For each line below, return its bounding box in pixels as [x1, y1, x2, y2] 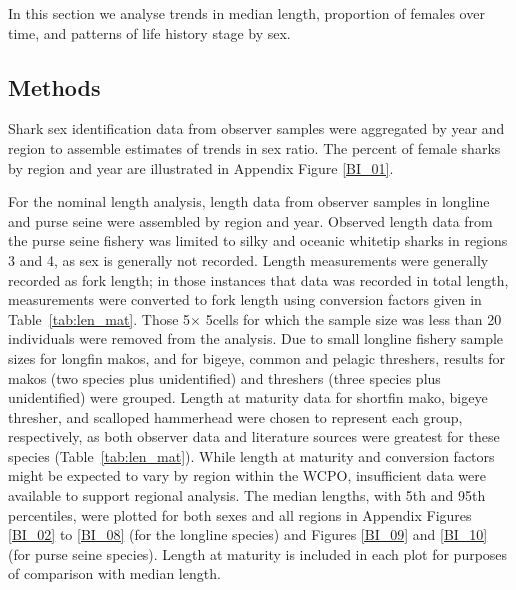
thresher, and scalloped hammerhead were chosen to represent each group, [8, 406, 463, 427]
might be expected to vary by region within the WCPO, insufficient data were [8, 465, 486, 486]
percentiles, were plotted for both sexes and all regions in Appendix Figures [8, 504, 472, 525]
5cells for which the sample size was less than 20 [205, 308, 502, 329]
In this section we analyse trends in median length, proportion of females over [8, 3, 485, 23]
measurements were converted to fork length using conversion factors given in [8, 289, 482, 310]
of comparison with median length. [8, 563, 221, 584]
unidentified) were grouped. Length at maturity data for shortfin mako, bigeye [8, 387, 488, 408]
